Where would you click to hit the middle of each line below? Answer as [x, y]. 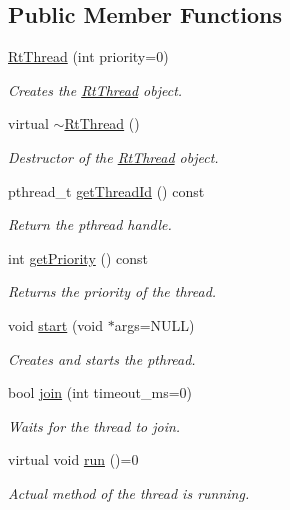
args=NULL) [154, 324]
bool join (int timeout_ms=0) [100, 392]
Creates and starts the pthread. [102, 358]
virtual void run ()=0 [73, 459]
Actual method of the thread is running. [129, 492]
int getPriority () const [78, 257]
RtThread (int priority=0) [88, 56]
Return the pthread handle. [90, 224]
